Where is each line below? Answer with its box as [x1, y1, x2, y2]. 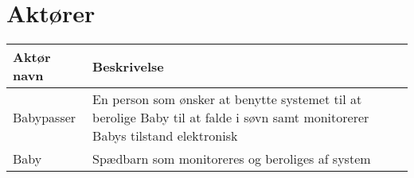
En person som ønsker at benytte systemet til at [92, 90, 362, 109]
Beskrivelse [92, 56, 164, 75]
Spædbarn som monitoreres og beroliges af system [92, 149, 371, 168]
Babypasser [13, 108, 76, 127]
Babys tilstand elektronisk [92, 126, 238, 145]
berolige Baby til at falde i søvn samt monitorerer [92, 108, 369, 127]
